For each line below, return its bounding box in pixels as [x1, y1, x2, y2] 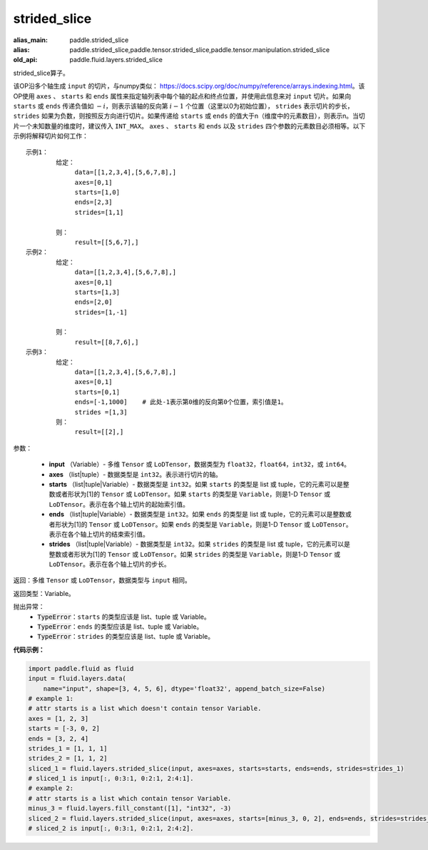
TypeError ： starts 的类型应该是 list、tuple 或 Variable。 [37, 612, 210, 621]
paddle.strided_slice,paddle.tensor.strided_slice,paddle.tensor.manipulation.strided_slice [69, 45, 330, 54]
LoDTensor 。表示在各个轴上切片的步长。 [49, 560, 170, 569]
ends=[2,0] [74, 298, 113, 306]
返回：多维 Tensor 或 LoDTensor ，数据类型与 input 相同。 [13, 576, 192, 585]
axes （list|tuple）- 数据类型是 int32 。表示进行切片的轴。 [49, 470, 223, 478]
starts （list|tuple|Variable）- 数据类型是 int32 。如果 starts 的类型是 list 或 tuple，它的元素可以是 [49, 480, 344, 488]
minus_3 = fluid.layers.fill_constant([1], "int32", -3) [28, 804, 232, 813]
